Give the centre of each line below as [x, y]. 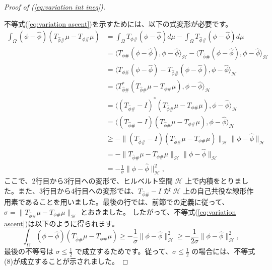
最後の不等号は [29, 251]
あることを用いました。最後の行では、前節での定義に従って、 [127, 202]
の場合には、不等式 [223, 251]
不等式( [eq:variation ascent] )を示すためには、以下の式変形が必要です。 [118, 23]
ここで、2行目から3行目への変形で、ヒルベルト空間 [88, 180]
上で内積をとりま [213, 180]
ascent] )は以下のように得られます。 [61, 223]
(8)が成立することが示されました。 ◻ [66, 261]
